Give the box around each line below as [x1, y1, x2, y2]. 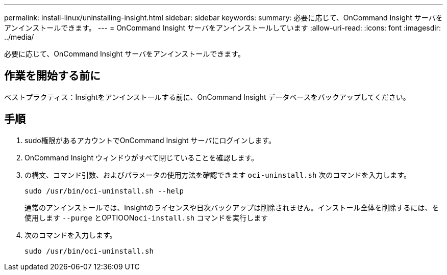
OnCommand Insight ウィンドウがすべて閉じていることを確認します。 [24, 153, 259, 162]
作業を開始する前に [4, 69, 101, 82]
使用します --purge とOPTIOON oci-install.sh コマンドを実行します [24, 213, 268, 222]
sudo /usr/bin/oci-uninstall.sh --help [24, 186, 184, 195]
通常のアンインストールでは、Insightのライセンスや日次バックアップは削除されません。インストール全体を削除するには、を [24, 203, 439, 212]
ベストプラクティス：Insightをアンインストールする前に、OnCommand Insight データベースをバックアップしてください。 [4, 92, 410, 101]
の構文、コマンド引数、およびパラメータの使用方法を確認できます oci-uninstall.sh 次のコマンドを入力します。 [24, 170, 411, 179]
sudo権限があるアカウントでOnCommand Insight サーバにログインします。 [24, 135, 276, 145]
